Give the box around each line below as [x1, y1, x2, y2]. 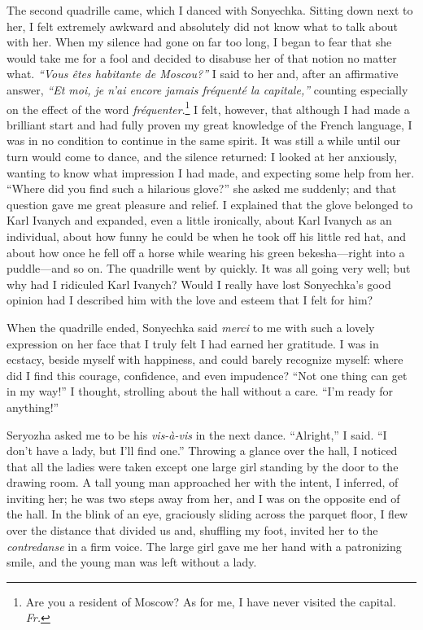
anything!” [7, 398, 59, 415]
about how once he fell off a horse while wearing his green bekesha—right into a [7, 243, 405, 260]
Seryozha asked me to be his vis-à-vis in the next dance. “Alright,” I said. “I [7, 426, 387, 443]
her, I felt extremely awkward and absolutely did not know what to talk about [7, 17, 398, 34]
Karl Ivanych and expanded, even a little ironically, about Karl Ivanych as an [7, 212, 392, 229]
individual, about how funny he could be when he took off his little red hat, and [7, 227, 406, 244]
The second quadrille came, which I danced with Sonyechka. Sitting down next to [7, 2, 413, 18]
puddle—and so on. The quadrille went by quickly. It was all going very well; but [7, 260, 411, 277]
